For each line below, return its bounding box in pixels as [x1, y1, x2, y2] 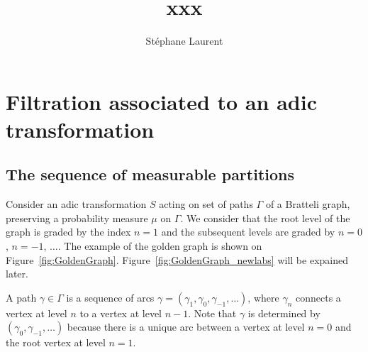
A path [6, 290, 37, 304]
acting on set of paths [159, 197, 253, 211]
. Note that [188, 305, 237, 320]
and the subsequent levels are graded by [161, 224, 335, 239]
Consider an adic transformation [6, 197, 147, 211]
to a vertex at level [79, 305, 162, 320]
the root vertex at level [6, 335, 106, 350]
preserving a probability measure [6, 210, 148, 225]
